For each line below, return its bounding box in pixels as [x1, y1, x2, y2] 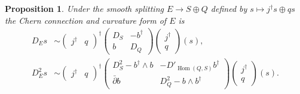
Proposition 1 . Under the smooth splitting [5, 2, 164, 14]
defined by [210, 2, 247, 14]
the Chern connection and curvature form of [5, 14, 167, 26]
